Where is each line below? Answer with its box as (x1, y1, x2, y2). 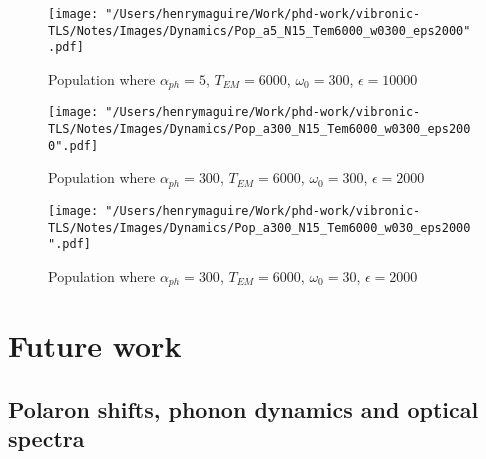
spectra (8, 423, 85, 454)
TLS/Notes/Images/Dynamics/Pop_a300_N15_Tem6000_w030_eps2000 (48, 220, 471, 235)
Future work (8, 325, 182, 366)
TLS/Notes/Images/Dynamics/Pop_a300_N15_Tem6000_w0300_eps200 (48, 122, 471, 137)
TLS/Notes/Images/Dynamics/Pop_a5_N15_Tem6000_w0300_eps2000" (48, 23, 471, 38)
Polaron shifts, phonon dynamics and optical (8, 394, 479, 425)
